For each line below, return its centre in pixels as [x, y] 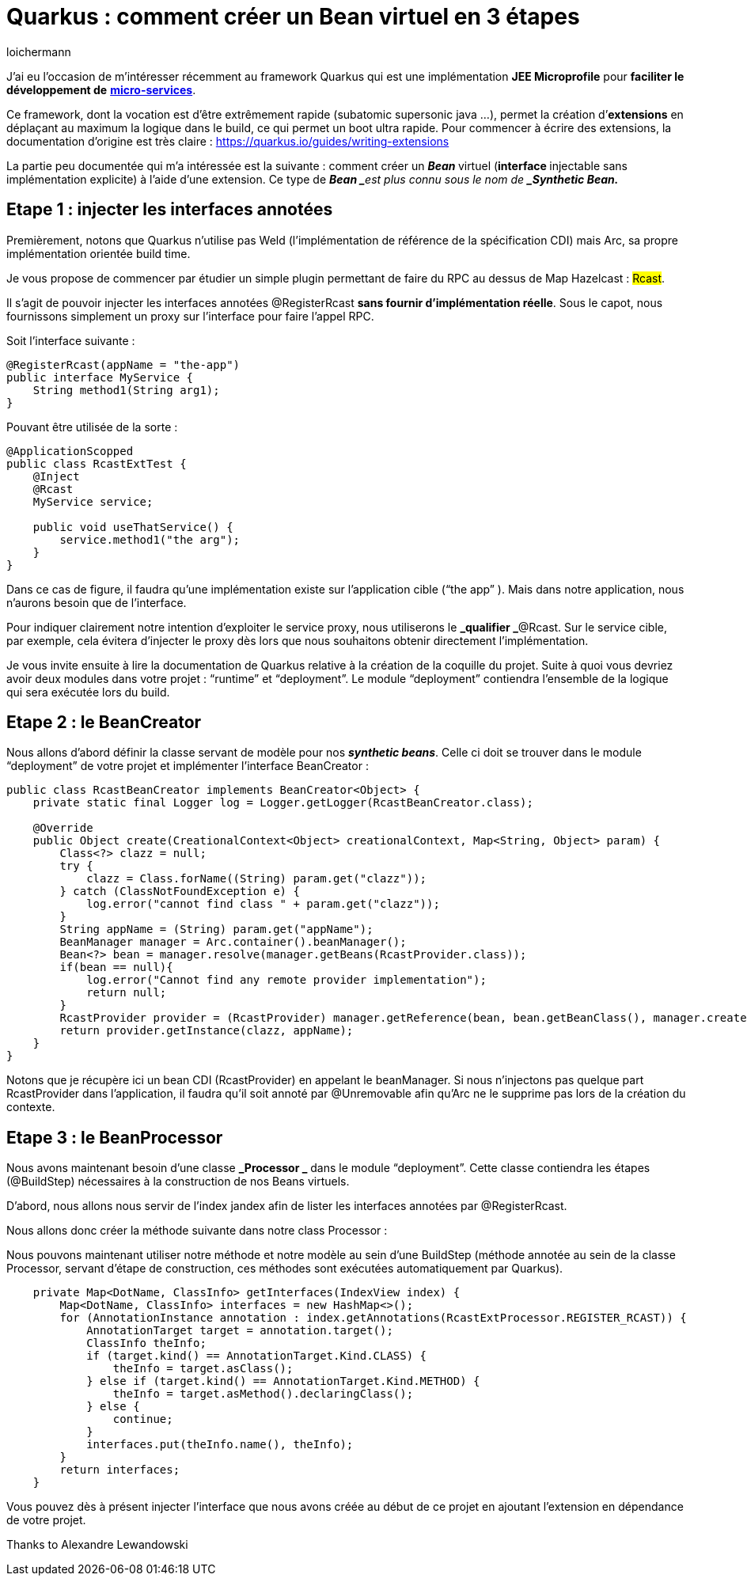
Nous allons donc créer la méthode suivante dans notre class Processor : [197, 1231]
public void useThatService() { [133, 527]
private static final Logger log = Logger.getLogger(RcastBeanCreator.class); [283, 803]
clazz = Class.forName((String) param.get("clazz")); [257, 879]
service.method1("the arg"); [150, 539]
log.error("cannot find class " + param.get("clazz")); [263, 904]
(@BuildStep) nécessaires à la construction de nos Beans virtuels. [178, 1182]
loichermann [39, 51]
